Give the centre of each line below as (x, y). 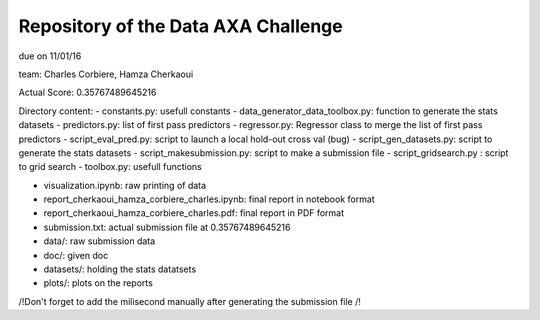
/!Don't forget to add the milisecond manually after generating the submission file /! (190, 301)
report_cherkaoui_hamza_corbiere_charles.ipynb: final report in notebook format (209, 199)
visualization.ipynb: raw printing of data (125, 185)
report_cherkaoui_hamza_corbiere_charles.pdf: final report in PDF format (194, 213)
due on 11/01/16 (50, 56)
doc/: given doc (76, 255)
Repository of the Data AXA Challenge (181, 26)
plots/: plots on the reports (98, 283)
